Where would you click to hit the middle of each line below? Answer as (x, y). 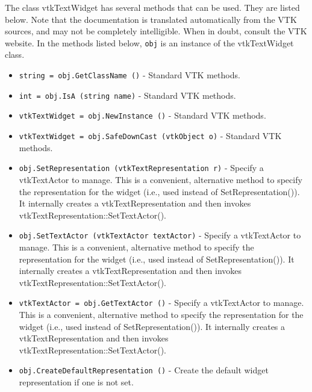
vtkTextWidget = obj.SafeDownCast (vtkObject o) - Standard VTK (150, 135)
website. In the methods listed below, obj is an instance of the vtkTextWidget (149, 42)
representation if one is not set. (76, 382)
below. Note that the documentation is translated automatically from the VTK (151, 19)
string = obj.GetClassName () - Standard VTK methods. (129, 75)
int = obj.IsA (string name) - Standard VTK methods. (127, 95)
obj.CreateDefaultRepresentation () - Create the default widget (144, 370)
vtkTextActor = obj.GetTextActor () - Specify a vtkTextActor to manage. (161, 303)
